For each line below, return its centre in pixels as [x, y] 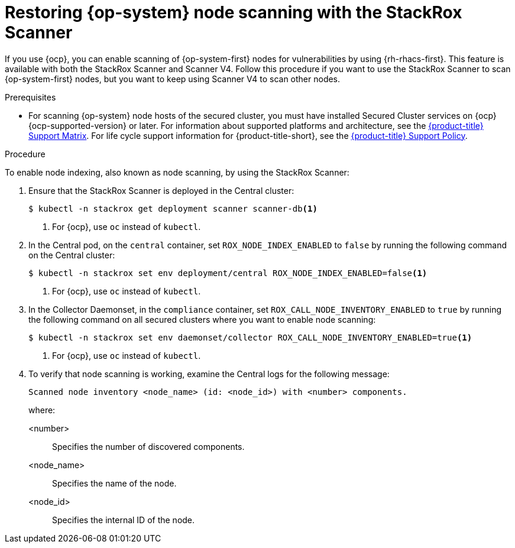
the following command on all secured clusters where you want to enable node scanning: [202, 319]
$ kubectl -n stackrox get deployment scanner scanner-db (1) [173, 208]
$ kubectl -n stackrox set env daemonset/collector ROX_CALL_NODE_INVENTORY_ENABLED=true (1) [250, 337]
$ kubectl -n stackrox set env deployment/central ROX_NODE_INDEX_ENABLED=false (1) [228, 273]
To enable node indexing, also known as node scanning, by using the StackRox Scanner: [177, 172]
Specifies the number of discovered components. [148, 446]
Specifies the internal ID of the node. [124, 520]
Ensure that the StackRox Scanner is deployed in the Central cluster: [161, 190]
